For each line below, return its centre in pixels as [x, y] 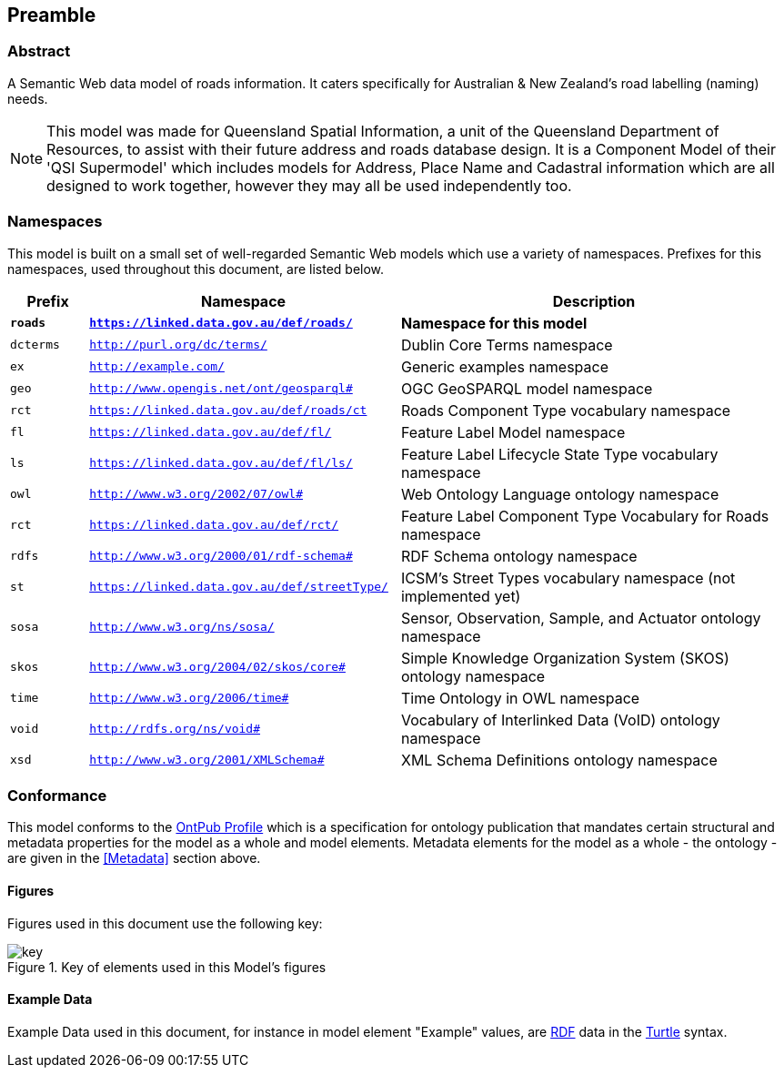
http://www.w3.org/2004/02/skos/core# [217, 667]
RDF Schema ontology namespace [519, 556]
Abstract [39, 51]
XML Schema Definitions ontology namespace [559, 760]
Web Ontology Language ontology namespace [560, 494]
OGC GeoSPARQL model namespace [527, 388]
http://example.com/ [157, 367]
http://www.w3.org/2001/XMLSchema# [207, 760]
